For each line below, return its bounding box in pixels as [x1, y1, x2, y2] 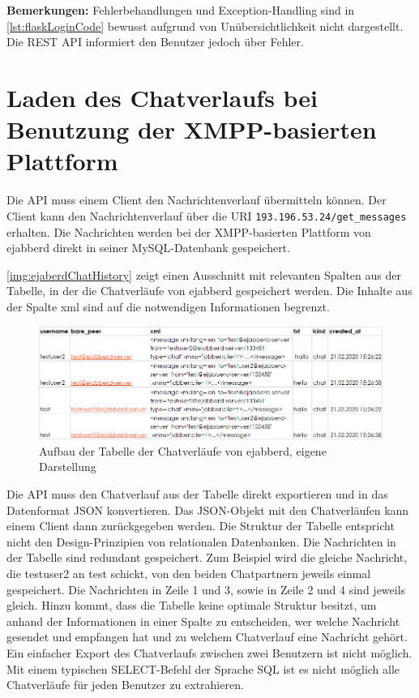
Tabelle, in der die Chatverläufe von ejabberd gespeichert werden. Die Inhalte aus [6, 282, 413, 299]
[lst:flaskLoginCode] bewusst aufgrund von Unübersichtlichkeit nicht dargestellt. [6, 17, 404, 34]
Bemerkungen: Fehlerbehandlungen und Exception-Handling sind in [6, 2, 355, 18]
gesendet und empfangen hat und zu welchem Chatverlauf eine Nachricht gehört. [6, 628, 408, 645]
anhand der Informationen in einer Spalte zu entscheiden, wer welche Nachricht [6, 612, 400, 629]
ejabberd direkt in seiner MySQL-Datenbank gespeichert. [6, 239, 290, 256]
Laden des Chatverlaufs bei [6, 80, 319, 113]
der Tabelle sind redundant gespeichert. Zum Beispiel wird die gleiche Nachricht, [6, 549, 408, 566]
